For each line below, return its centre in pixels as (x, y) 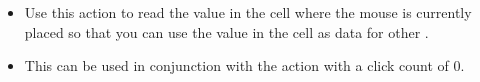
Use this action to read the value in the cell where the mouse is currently (248, 12)
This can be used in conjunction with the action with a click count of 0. (244, 65)
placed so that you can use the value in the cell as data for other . (226, 31)
